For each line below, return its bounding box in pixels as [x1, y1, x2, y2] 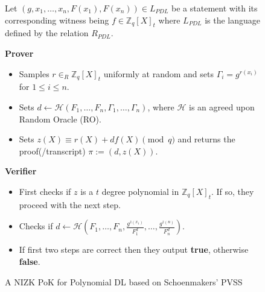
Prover [5, 46, 34, 59]
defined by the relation [5, 27, 89, 39]
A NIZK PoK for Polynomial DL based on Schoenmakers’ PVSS [5, 275, 243, 288]
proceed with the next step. [19, 198, 121, 211]
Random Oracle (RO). [19, 112, 101, 125]
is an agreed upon [189, 100, 255, 113]
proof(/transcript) [19, 144, 86, 157]
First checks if [19, 185, 71, 197]
